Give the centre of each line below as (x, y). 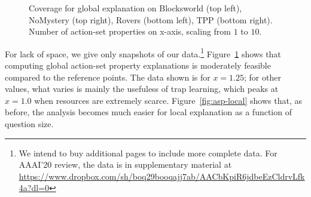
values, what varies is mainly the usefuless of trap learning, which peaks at (142, 89)
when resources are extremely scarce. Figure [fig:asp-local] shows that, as (168, 100)
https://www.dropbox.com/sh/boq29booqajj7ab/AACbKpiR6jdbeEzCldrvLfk (162, 176)
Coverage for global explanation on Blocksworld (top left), (135, 8)
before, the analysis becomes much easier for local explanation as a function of (148, 112)
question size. (29, 124)
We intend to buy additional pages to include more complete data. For (148, 153)
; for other (263, 77)
